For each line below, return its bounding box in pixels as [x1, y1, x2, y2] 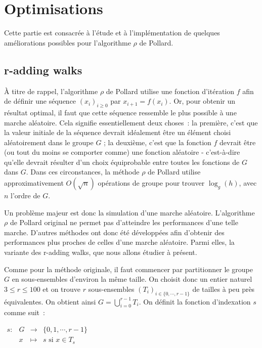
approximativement [4, 178, 64, 188]
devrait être [220, 137, 256, 147]
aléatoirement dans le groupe [4, 137, 94, 147]
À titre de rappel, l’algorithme [4, 85, 98, 96]
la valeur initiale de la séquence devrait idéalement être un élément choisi [4, 127, 231, 138]
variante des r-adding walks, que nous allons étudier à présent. [4, 247, 197, 257]
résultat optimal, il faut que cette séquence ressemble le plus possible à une [4, 107, 237, 117]
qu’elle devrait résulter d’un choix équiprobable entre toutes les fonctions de [4, 156, 240, 167]
